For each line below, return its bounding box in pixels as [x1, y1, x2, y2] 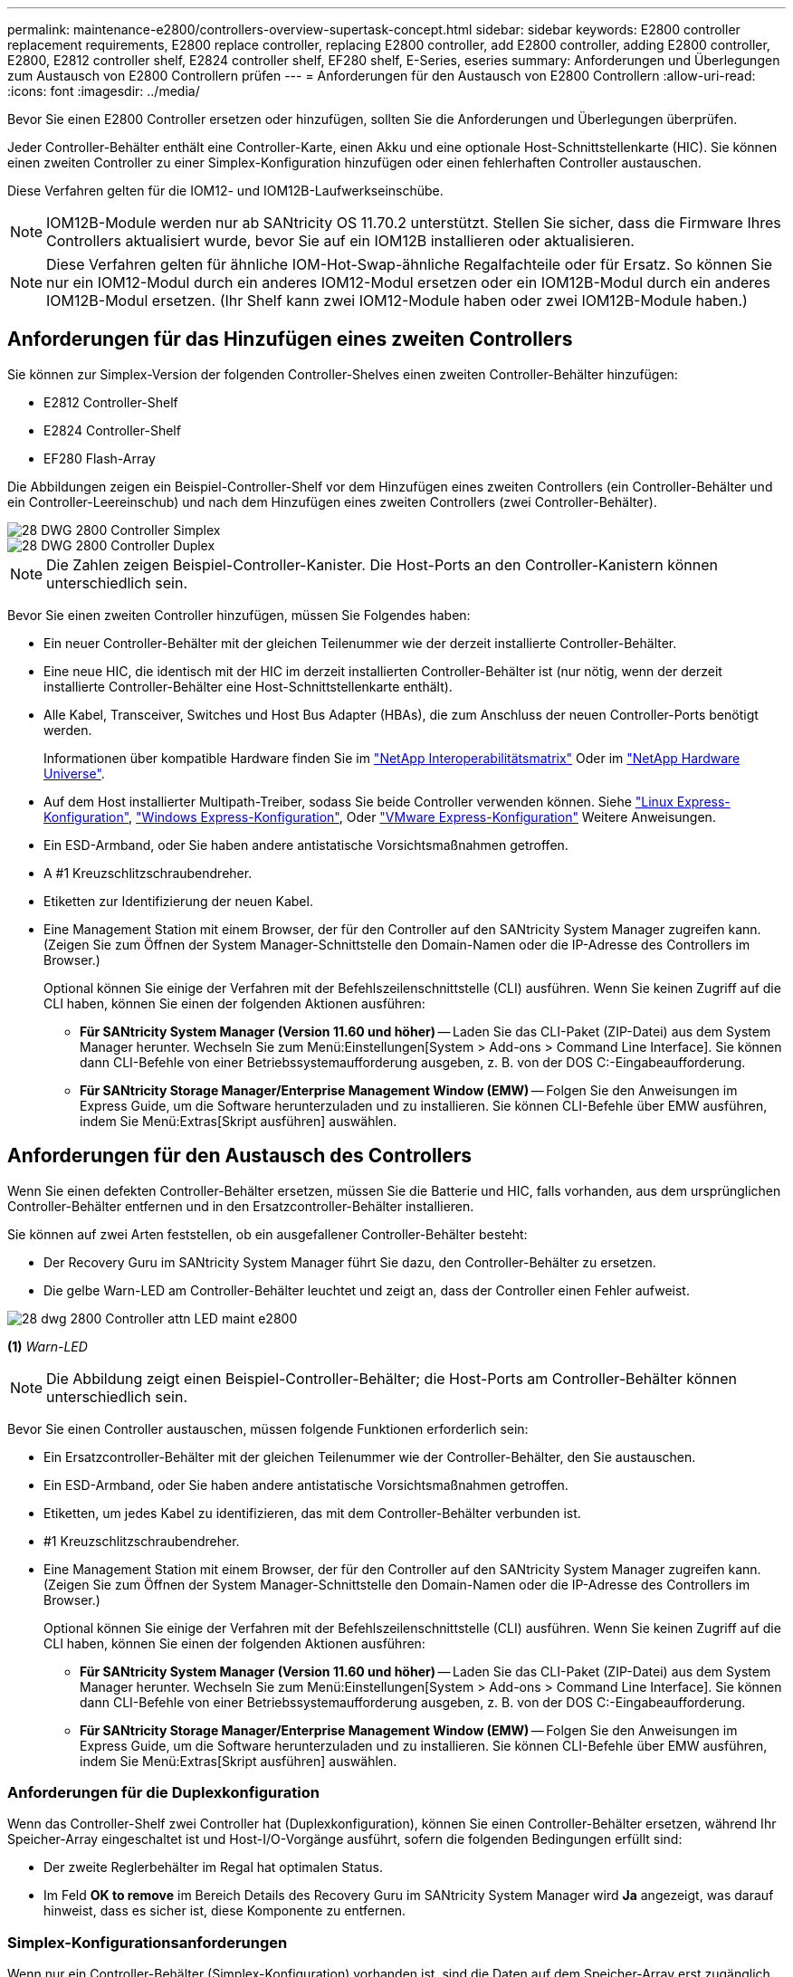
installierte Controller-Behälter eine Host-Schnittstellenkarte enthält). [43, 678, 453, 694]
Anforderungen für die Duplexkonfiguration [7, 1783, 320, 1802]
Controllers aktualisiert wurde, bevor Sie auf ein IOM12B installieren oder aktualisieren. [46, 232, 635, 250]
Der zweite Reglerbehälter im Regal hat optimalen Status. [43, 1859, 383, 1876]
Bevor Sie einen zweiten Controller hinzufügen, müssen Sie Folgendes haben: [7, 606, 471, 623]
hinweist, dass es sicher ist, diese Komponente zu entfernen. [43, 1903, 406, 1919]
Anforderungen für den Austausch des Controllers [7, 1144, 473, 1168]
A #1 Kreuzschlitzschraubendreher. [43, 864, 253, 881]
